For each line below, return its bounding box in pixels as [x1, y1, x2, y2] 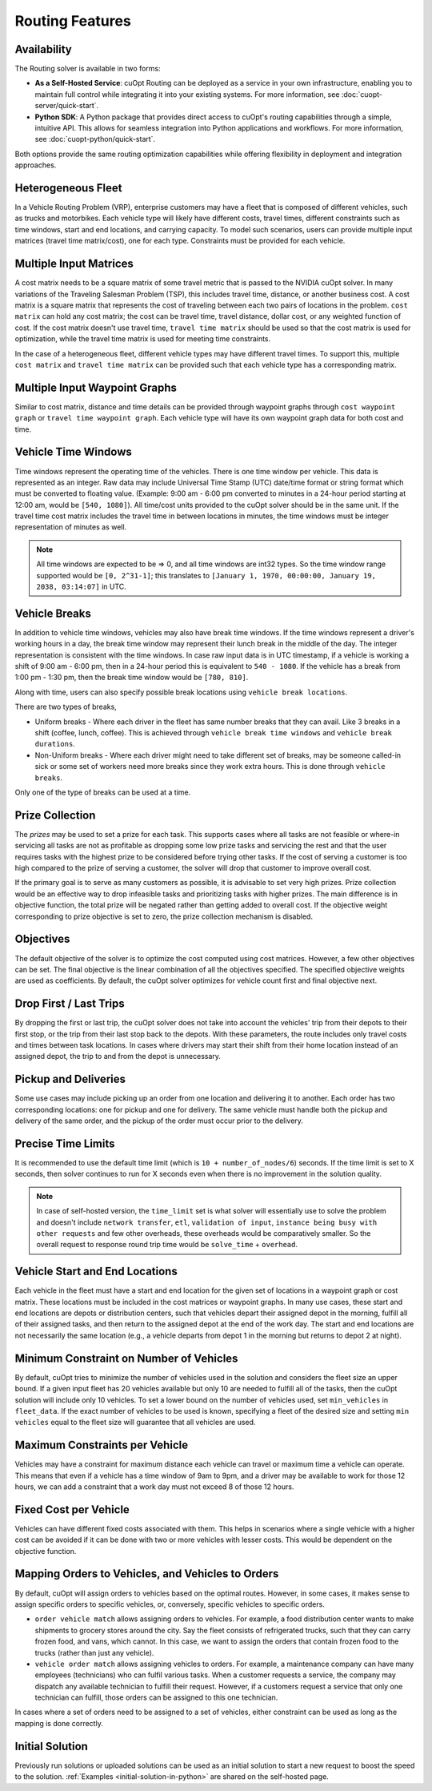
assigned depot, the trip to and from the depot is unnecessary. [14, 1052, 222, 1061]
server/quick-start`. [34, 101, 99, 111]
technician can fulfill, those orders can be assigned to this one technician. [34, 1692, 278, 1702]
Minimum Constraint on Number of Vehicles [14, 1351, 238, 1365]
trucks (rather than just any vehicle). [34, 1648, 154, 1657]
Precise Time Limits [14, 1137, 115, 1150]
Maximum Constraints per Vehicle [14, 1439, 188, 1452]
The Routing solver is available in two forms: [14, 64, 161, 74]
